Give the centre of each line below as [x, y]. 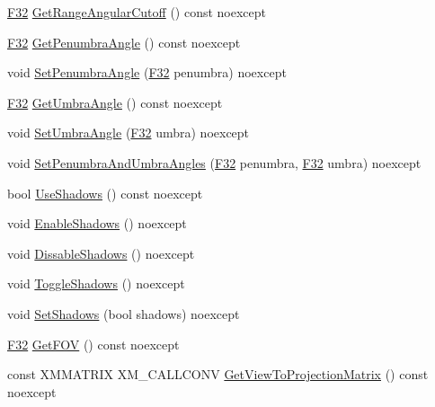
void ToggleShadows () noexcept [96, 283]
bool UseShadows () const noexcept [105, 193]
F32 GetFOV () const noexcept [93, 344]
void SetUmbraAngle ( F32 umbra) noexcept [129, 133]
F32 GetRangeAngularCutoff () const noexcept [137, 12]
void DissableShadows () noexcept [101, 253]
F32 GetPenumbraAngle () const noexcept [124, 42]
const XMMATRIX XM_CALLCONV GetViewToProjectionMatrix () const [218, 374]
